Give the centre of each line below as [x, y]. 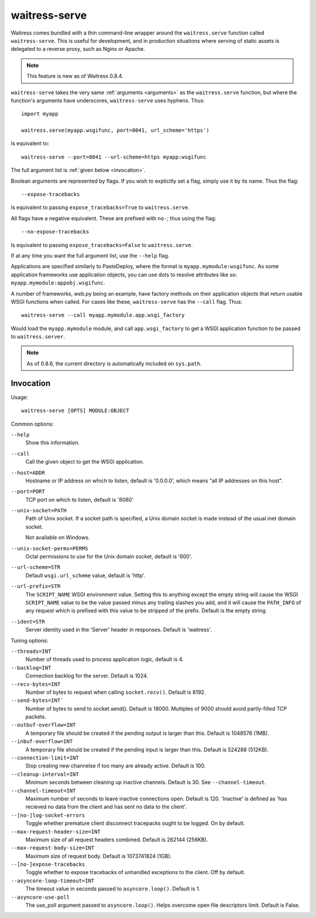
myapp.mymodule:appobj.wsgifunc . [58, 283]
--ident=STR [28, 621]
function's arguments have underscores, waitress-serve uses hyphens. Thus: [108, 100]
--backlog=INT [31, 668]
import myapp [40, 114]
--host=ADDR [28, 472]
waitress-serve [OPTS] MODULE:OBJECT [75, 411]
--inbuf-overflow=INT [42, 741]
